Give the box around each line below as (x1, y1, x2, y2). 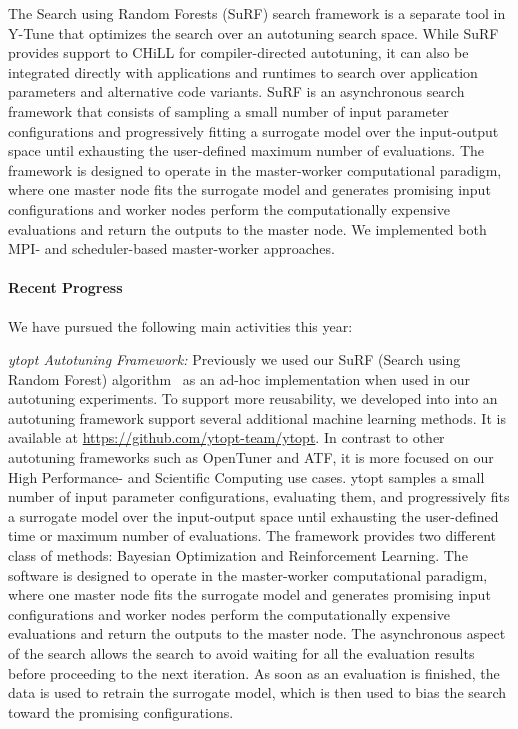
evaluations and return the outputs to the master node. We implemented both (8, 218, 487, 239)
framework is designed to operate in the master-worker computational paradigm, (8, 159, 502, 180)
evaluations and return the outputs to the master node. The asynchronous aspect (8, 623, 506, 644)
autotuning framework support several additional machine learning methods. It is (8, 407, 506, 428)
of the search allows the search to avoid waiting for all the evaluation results (8, 643, 475, 664)
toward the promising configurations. (8, 701, 234, 722)
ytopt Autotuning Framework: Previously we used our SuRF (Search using (8, 349, 461, 370)
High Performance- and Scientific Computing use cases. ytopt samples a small (8, 466, 485, 487)
